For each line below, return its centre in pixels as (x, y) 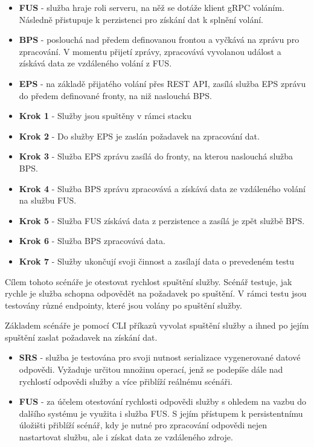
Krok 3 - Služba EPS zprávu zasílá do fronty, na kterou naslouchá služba (156, 156)
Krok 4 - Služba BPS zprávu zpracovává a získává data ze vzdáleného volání (162, 188)
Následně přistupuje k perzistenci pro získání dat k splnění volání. (141, 19)
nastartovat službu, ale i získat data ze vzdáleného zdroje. (126, 437)
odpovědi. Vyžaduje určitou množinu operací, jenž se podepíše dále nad (151, 369)
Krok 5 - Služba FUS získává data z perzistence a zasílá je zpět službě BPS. (162, 220)
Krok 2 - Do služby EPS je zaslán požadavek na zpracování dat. (139, 136)
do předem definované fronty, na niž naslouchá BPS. (115, 95)
